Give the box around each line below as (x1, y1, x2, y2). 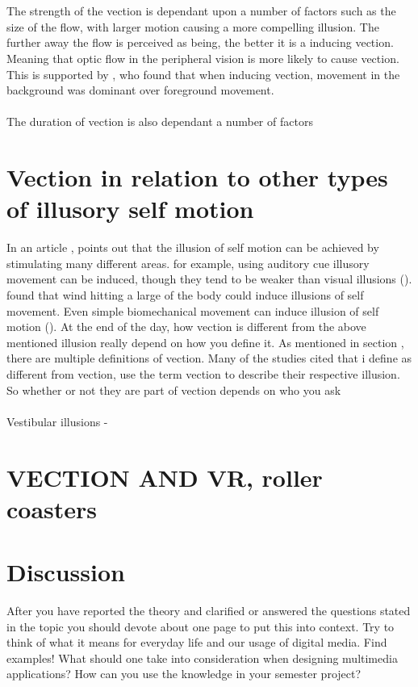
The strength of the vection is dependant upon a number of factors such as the (6, 2, 396, 19)
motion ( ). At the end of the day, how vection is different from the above (6, 318, 366, 335)
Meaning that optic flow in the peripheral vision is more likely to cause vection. (6, 49, 399, 66)
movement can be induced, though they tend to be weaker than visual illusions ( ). (6, 270, 412, 287)
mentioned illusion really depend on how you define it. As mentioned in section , (6, 333, 404, 350)
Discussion (6, 555, 125, 589)
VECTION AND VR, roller (6, 460, 323, 493)
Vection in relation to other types (6, 161, 388, 194)
